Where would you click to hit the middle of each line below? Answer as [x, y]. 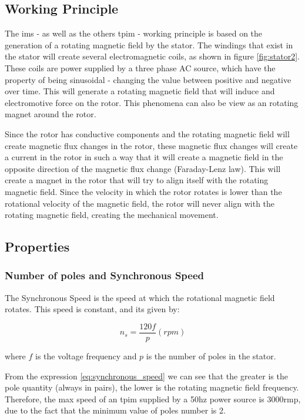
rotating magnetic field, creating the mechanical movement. [112, 215]
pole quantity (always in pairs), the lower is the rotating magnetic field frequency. [152, 387]
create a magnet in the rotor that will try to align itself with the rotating [137, 180]
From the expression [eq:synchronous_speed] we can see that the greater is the [146, 376]
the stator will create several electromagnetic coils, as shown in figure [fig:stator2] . [152, 56]
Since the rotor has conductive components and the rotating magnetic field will [147, 133]
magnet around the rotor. [51, 114]
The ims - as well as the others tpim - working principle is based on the [134, 33]
